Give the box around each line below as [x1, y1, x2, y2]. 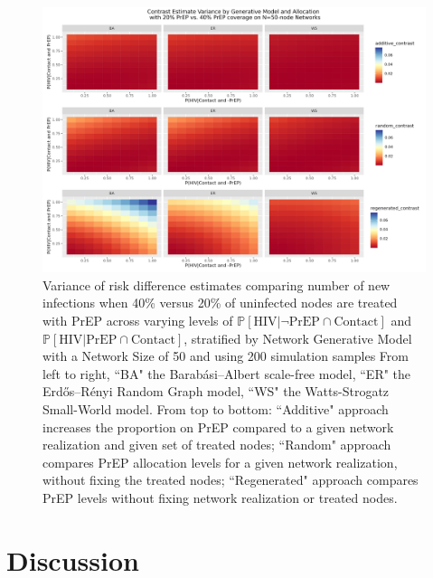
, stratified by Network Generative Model [184, 328, 412, 347]
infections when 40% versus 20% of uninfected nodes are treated [42, 293, 398, 312]
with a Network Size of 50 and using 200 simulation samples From [42, 346, 409, 365]
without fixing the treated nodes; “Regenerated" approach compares [42, 470, 419, 489]
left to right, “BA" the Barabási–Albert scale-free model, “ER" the [42, 364, 411, 383]
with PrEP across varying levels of [42, 310, 233, 329]
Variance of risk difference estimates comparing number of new [42, 275, 391, 294]
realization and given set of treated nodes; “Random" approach [42, 435, 391, 454]
